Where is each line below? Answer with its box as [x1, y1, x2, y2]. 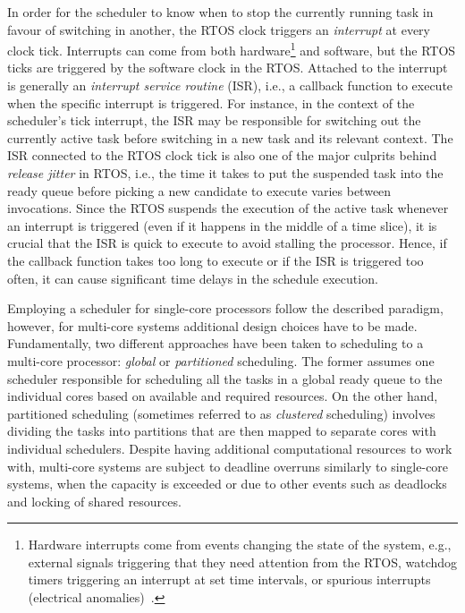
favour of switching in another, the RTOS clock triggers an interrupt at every [7, 20, 431, 38]
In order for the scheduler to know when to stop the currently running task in [7, 3, 434, 21]
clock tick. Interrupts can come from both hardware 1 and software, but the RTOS [7, 38, 456, 59]
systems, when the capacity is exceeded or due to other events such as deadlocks [7, 474, 447, 493]
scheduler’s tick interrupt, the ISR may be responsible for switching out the [7, 111, 421, 130]
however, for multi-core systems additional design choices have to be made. [7, 316, 418, 335]
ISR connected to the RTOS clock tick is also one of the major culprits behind [7, 146, 437, 165]
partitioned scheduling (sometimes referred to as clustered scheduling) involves [7, 404, 435, 422]
